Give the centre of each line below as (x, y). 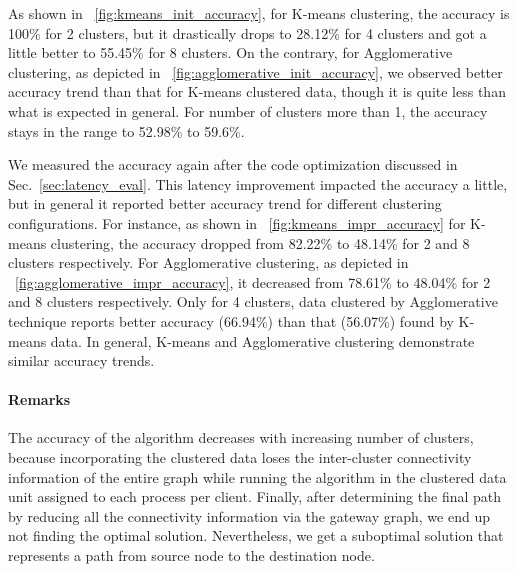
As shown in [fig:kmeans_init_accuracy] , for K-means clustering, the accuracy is (259, 13)
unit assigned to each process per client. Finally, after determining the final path (255, 496)
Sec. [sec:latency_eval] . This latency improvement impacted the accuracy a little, (258, 183)
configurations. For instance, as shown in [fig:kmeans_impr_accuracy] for (237, 222)
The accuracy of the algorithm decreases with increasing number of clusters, (241, 437)
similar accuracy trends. (81, 360)
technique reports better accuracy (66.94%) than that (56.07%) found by (231, 320)
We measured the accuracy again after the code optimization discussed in (233, 164)
